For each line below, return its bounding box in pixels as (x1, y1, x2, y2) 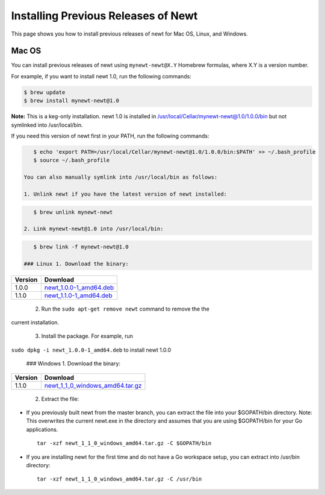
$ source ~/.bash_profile (33, 157, 110, 164)
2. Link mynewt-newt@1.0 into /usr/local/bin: (23, 225, 164, 232)
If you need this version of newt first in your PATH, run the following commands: (11, 132, 209, 139)
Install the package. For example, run (41, 332, 134, 340)
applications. (26, 426, 58, 433)
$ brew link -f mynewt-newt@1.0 (33, 243, 129, 250)
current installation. (11, 319, 60, 326)
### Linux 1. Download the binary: (23, 260, 129, 267)
